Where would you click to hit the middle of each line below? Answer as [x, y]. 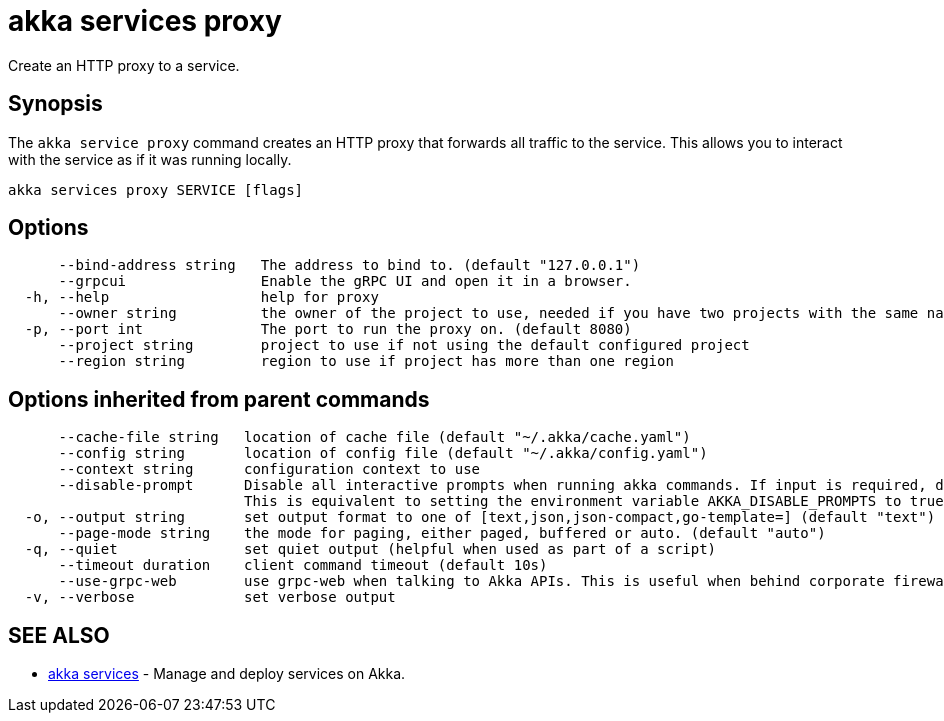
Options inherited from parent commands [219, 399]
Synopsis [55, 104]
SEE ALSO [59, 635]
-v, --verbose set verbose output [210, 597]
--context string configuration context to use [269, 469]
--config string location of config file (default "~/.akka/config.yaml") [383, 453]
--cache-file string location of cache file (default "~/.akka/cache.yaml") [374, 437]
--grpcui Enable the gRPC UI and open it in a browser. [345, 281]
